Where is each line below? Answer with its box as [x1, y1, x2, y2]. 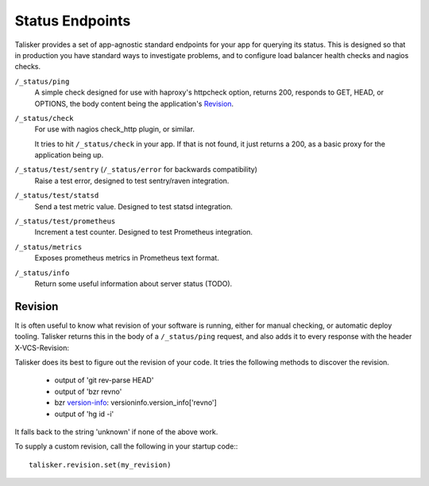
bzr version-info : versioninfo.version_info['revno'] [54, 398, 218, 407]
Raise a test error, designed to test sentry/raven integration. [34, 176, 230, 185]
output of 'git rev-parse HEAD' [54, 375, 154, 385]
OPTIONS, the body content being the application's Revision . [34, 99, 234, 108]
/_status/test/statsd [14, 191, 99, 200]
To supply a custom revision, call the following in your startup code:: [14, 441, 238, 451]
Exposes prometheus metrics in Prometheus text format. [34, 253, 220, 262]
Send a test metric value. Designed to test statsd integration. [34, 201, 234, 211]
